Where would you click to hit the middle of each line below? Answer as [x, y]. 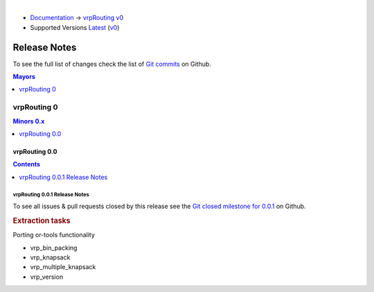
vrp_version [47, 277]
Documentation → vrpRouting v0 [77, 18]
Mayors [24, 77]
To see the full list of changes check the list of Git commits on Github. [112, 64]
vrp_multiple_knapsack [63, 267]
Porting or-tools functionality [54, 235]
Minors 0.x [29, 121]
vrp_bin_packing [54, 248]
